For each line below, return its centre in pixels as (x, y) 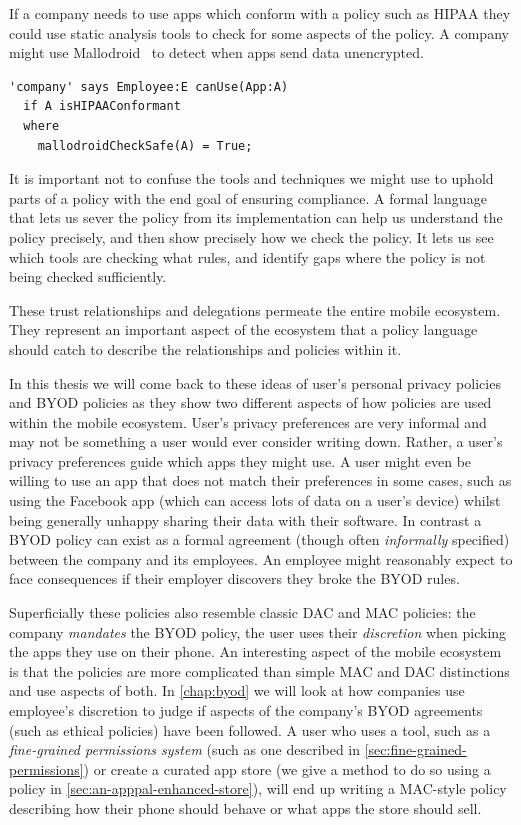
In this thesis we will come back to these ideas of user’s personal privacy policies (255, 382)
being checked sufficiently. (88, 276)
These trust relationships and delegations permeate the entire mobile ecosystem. (255, 309)
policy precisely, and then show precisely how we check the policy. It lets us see (251, 236)
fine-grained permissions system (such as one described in (185, 749)
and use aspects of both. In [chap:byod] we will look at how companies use (237, 690)
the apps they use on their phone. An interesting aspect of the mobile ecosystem (255, 651)
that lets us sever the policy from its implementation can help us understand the (256, 217)
